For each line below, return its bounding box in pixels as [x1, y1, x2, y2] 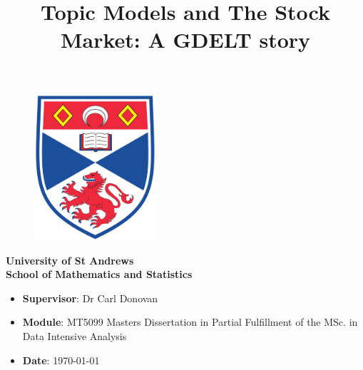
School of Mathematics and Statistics [6, 267, 193, 282]
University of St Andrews [6, 252, 134, 267]
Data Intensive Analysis [22, 329, 127, 344]
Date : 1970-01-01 [22, 352, 100, 367]
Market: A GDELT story [60, 25, 311, 54]
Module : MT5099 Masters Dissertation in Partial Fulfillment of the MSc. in [22, 314, 358, 329]
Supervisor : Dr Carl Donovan [22, 290, 158, 305]
